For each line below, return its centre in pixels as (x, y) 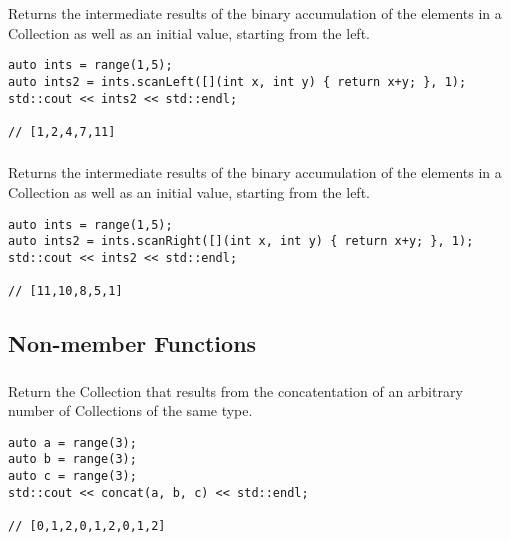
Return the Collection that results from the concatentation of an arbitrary (235, 390)
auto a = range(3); (72, 442)
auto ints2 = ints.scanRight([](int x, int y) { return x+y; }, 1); (241, 241)
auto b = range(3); (72, 459)
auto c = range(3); (72, 476)
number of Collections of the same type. (130, 410)
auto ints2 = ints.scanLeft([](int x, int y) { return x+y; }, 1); (237, 81)
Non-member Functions (132, 343)
